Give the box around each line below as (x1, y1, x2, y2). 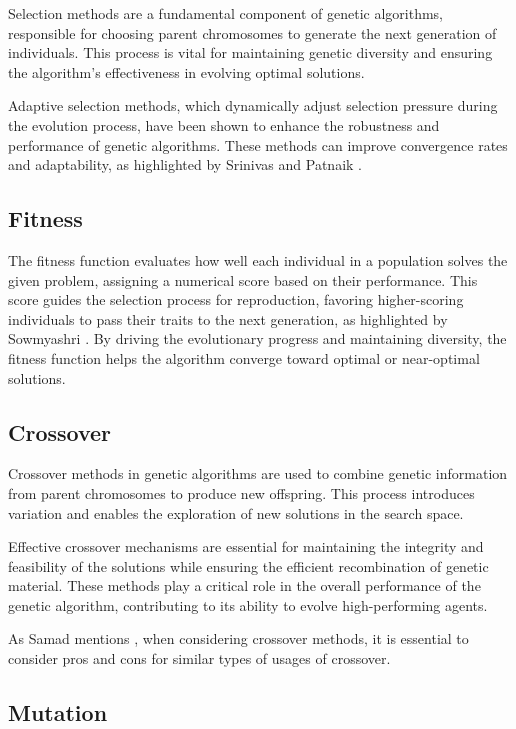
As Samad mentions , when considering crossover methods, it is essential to (8, 628, 469, 649)
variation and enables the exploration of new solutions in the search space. (8, 502, 464, 523)
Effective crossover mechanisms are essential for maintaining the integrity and (8, 536, 484, 557)
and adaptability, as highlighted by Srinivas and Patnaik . (8, 154, 362, 175)
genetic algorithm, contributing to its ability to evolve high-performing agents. (8, 594, 488, 615)
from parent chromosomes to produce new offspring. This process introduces (8, 482, 475, 503)
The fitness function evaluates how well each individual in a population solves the (8, 249, 508, 270)
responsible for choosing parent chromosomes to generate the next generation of (8, 22, 497, 43)
